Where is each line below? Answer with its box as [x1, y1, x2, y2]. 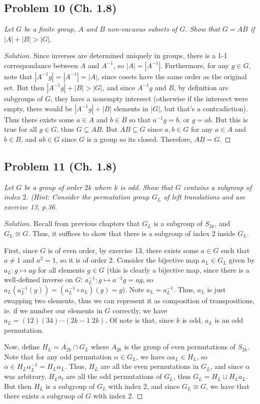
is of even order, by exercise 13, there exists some [48, 245, 199, 255]
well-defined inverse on [4, 274, 73, 285]
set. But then [4, 82, 44, 92]
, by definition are [173, 82, 228, 92]
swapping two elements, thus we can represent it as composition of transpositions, [4, 295, 254, 305]
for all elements [37, 264, 85, 275]
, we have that [205, 380, 250, 391]
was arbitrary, [4, 371, 46, 381]
